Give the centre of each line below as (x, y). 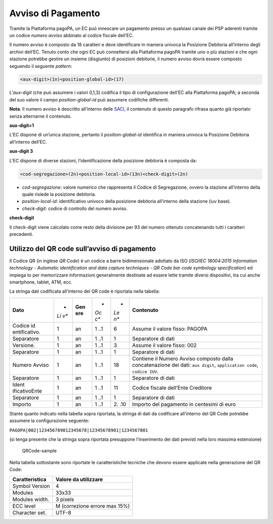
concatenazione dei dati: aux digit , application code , (195, 365)
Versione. (24, 345)
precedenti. (21, 234)
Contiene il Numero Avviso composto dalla (183, 359)
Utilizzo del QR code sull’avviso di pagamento (83, 249)
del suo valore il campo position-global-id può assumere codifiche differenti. (89, 99)
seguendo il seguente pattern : (41, 66)
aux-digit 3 (21, 151)
